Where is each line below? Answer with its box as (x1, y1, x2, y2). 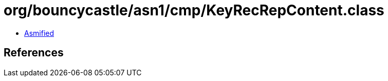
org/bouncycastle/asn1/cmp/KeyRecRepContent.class (4, 2, 384, 19)
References (4, 46, 64, 59)
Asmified (24, 28, 54, 37)
